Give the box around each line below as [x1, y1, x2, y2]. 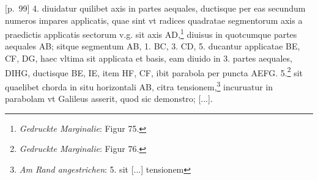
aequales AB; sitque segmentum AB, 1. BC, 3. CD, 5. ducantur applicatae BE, [5, 40, 300, 52]
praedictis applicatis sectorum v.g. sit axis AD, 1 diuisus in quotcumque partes [5, 26, 297, 40]
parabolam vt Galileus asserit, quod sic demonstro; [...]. [5, 92, 213, 105]
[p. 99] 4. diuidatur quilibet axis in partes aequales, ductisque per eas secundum [5, 2, 306, 14]
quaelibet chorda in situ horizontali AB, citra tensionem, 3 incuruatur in [5, 78, 273, 93]
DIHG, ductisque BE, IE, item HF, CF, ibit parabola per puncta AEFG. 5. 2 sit [5, 64, 303, 79]
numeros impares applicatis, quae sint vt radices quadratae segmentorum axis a [5, 13, 303, 26]
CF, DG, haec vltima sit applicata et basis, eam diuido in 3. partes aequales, [5, 52, 292, 65]
